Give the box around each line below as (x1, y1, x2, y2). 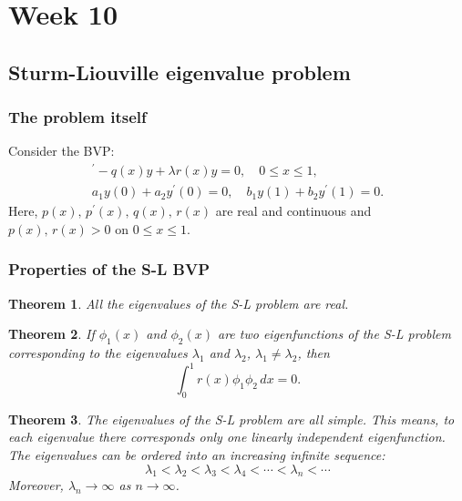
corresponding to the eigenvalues (8, 343, 188, 362)
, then (297, 343, 330, 362)
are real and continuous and (215, 201, 372, 220)
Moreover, (8, 475, 64, 495)
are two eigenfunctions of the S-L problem (217, 324, 452, 343)
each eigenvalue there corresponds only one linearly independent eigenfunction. (8, 427, 446, 446)
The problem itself (8, 106, 147, 128)
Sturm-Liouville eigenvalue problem (8, 57, 351, 86)
